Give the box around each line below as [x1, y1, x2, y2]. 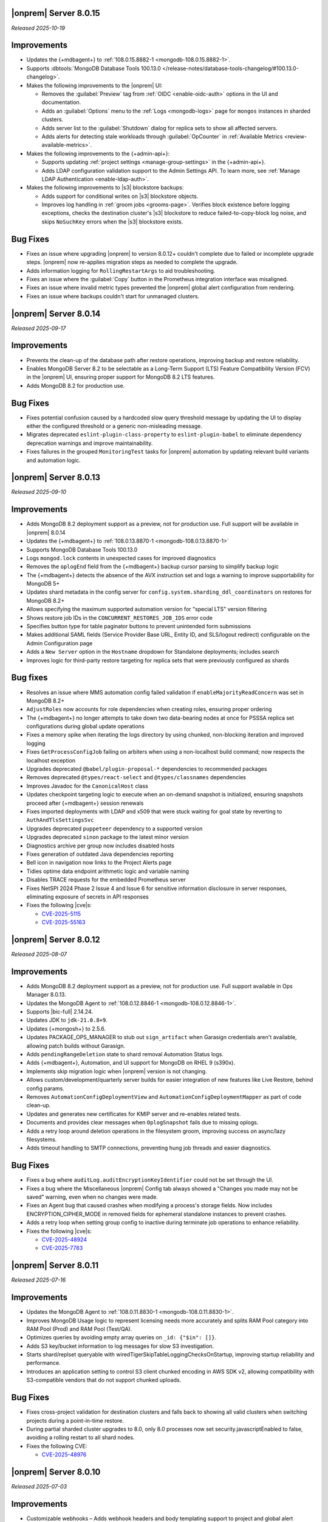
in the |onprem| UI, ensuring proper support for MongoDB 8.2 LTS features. [26, 373, 215, 380]
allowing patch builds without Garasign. [26, 1042, 126, 1050]
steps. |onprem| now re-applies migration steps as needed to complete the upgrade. [26, 259, 238, 266]
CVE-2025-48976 [41, 1451, 87, 1458]
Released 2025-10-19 [11, 24, 65, 32]
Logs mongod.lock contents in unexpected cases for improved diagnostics [26, 554, 216, 561]
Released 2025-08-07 [11, 950, 67, 958]
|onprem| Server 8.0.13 [11, 472, 100, 483]
